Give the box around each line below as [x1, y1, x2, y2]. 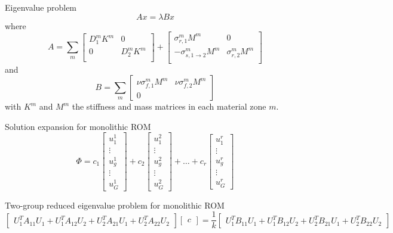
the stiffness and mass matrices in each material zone [72, 100, 266, 113]
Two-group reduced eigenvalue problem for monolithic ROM [5, 198, 225, 211]
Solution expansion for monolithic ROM [5, 120, 151, 132]
